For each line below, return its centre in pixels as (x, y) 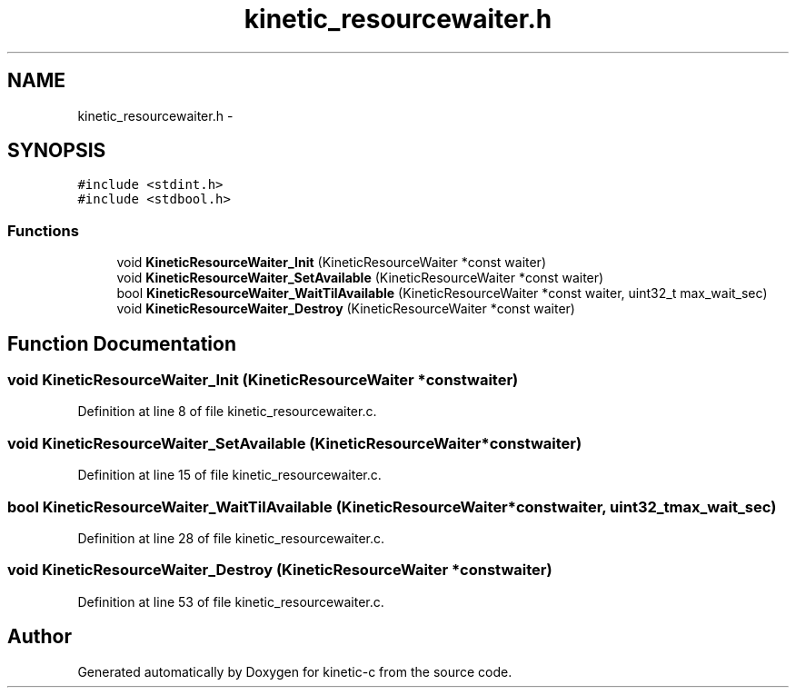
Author (40, 637)
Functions (43, 230)
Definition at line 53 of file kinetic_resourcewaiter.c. (231, 601)
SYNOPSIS (57, 151)
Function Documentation (122, 343)
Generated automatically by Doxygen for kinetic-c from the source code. (295, 671)
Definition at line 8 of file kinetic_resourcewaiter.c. (227, 412)
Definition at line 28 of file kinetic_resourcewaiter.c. (231, 538)
